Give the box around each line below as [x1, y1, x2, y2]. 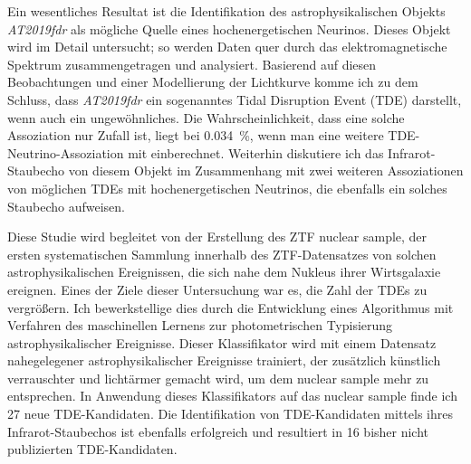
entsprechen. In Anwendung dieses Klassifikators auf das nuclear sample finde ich [7, 386, 457, 405]
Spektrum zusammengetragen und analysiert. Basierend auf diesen [7, 54, 377, 73]
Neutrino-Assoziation [7, 143, 124, 162]
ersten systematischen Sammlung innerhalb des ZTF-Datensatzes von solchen [7, 244, 437, 263]
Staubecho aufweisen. [7, 196, 125, 215]
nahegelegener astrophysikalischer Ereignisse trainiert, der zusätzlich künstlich [7, 351, 441, 370]
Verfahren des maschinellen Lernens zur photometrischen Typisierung [7, 316, 393, 335]
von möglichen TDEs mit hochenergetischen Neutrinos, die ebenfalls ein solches [7, 178, 447, 197]
